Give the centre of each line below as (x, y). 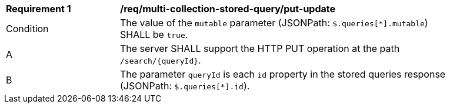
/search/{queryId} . (161, 60)
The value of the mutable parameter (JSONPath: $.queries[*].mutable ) (274, 23)
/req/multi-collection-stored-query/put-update (228, 9)
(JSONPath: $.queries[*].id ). (185, 86)
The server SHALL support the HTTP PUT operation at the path (260, 48)
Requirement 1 (39, 9)
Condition (27, 29)
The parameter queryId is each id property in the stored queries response (283, 74)
